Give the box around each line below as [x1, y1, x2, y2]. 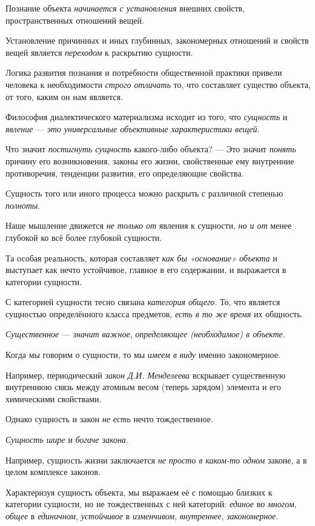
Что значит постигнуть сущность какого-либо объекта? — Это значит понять [5, 143, 296, 155]
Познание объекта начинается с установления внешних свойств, [5, 2, 245, 14]
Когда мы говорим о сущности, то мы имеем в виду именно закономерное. [5, 348, 280, 361]
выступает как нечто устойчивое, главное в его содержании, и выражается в [5, 263, 287, 276]
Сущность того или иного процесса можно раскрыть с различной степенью [5, 187, 283, 200]
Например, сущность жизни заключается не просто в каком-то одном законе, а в [5, 453, 307, 466]
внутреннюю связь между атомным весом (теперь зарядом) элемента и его [5, 380, 281, 393]
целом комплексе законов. [5, 465, 101, 478]
